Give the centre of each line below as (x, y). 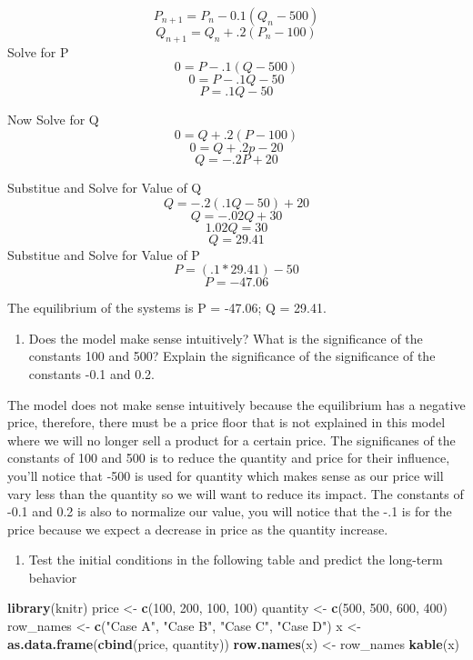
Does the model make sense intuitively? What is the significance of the (226, 338)
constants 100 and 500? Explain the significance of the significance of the (232, 356)
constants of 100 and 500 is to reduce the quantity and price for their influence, (229, 458)
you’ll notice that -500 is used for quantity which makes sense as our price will (226, 475)
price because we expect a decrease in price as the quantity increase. (198, 529)
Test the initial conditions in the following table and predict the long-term (236, 560)
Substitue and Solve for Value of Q (105, 187)
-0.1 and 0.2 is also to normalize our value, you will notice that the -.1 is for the (230, 511)
